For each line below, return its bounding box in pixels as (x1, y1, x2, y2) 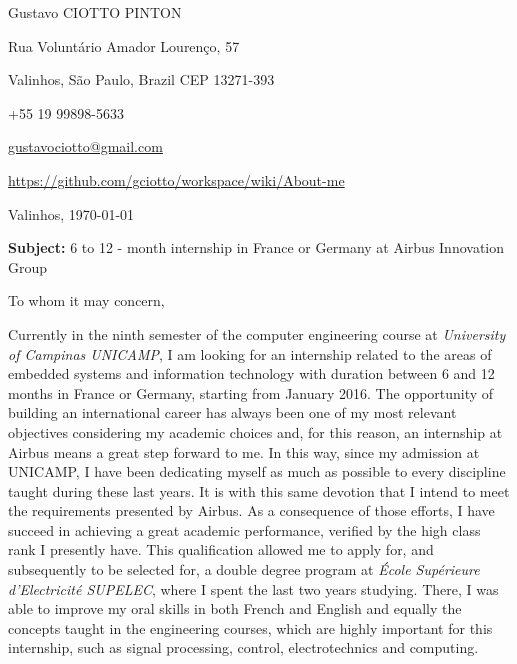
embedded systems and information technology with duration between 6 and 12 (8, 363, 495, 384)
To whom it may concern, (8, 290, 165, 311)
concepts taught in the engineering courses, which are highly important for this (8, 617, 493, 638)
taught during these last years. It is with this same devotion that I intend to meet (8, 480, 510, 501)
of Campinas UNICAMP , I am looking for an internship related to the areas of (8, 343, 492, 364)
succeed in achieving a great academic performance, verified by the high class (8, 519, 481, 540)
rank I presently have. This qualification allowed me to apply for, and (8, 539, 434, 560)
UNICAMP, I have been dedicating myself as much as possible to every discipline (8, 461, 506, 482)
